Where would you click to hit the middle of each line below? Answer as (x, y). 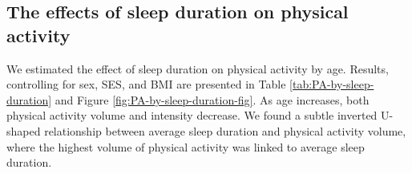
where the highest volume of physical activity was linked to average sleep (186, 146)
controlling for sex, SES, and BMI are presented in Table (146, 84)
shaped (24, 130)
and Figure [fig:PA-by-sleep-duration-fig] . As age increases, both (212, 99)
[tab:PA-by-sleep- (332, 84)
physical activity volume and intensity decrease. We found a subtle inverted (192, 115)
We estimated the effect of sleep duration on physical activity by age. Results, (198, 68)
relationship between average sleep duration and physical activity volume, (225, 130)
